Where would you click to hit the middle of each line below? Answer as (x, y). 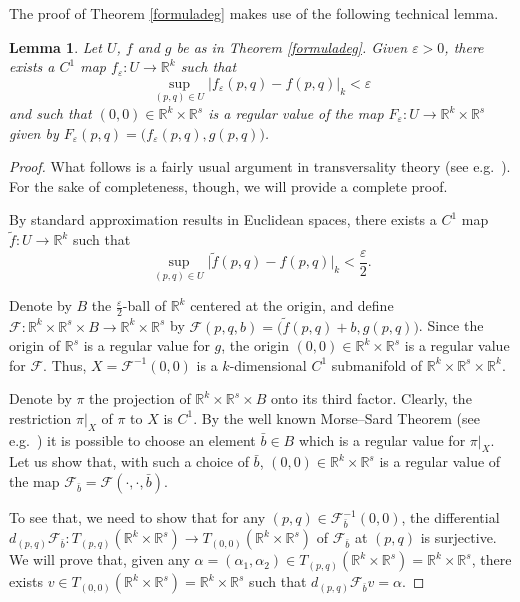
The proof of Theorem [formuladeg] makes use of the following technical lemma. (254, 13)
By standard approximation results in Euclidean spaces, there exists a (223, 219)
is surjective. (458, 537)
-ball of (144, 305)
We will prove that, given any (99, 559)
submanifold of (377, 364)
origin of (35, 345)
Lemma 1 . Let (55, 46)
